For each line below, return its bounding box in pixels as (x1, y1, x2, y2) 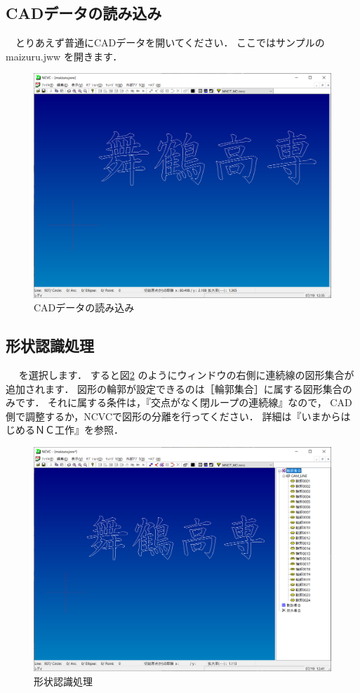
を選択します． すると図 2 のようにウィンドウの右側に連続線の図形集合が (18, 368, 354, 382)
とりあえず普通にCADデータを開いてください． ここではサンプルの (15, 35, 325, 50)
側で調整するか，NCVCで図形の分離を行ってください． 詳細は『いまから (6, 408, 341, 423)
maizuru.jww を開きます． (6, 48, 123, 63)
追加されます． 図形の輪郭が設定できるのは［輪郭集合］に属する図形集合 (6, 381, 342, 396)
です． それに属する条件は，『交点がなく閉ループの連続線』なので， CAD (15, 395, 352, 410)
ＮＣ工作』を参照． (34, 422, 124, 437)
